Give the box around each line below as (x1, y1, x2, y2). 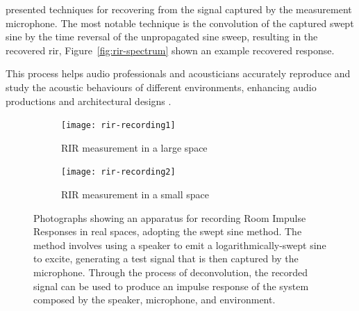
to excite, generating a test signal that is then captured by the (33, 251, 299, 266)
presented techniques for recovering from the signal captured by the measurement (6, 2, 352, 16)
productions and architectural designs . (6, 93, 172, 108)
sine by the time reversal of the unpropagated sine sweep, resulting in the (6, 29, 318, 44)
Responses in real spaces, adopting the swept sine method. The (33, 224, 302, 239)
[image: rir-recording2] (61, 167, 176, 177)
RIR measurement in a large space (61, 140, 208, 154)
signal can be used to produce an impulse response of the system (33, 278, 309, 293)
